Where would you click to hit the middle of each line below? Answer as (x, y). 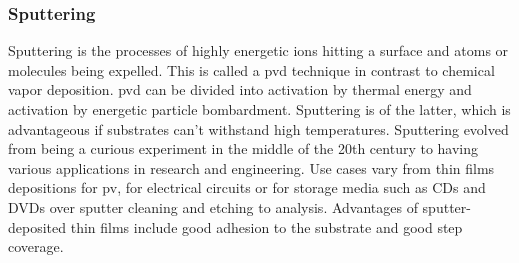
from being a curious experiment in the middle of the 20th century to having (243, 148)
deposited (37, 226)
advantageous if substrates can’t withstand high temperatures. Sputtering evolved (258, 128)
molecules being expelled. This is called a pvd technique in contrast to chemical (251, 69)
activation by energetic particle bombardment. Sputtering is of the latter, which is (259, 109)
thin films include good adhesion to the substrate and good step (266, 226)
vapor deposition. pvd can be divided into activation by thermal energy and (240, 89)
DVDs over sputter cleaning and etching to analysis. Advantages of (213, 206)
